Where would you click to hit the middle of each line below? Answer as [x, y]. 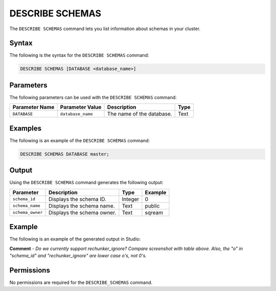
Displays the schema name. [82, 206]
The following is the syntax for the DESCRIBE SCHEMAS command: [79, 55]
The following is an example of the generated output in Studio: [75, 239]
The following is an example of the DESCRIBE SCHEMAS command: [80, 140]
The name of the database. [140, 114]
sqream [154, 212]
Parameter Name [33, 107]
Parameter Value [81, 107]
